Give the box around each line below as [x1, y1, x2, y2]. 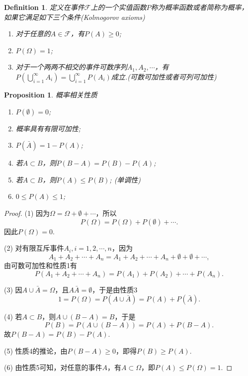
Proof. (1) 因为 [4, 207, 50, 218]
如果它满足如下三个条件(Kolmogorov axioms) [4, 11, 145, 22]
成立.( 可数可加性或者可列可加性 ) [111, 71, 217, 82]
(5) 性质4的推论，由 [4, 345, 68, 356]
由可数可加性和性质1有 [4, 260, 77, 271]
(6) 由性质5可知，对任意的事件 [4, 362, 102, 373]
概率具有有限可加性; [15, 123, 81, 133]
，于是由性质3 [92, 284, 138, 294]
